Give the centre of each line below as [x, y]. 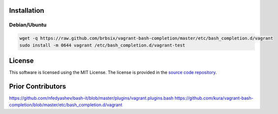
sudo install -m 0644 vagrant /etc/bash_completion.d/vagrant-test [102, 45]
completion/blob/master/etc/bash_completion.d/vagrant [66, 105]
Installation [27, 11]
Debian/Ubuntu [28, 25]
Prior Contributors [38, 86]
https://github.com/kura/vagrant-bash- [214, 98]
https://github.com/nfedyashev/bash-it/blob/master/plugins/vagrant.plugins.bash [91, 98]
